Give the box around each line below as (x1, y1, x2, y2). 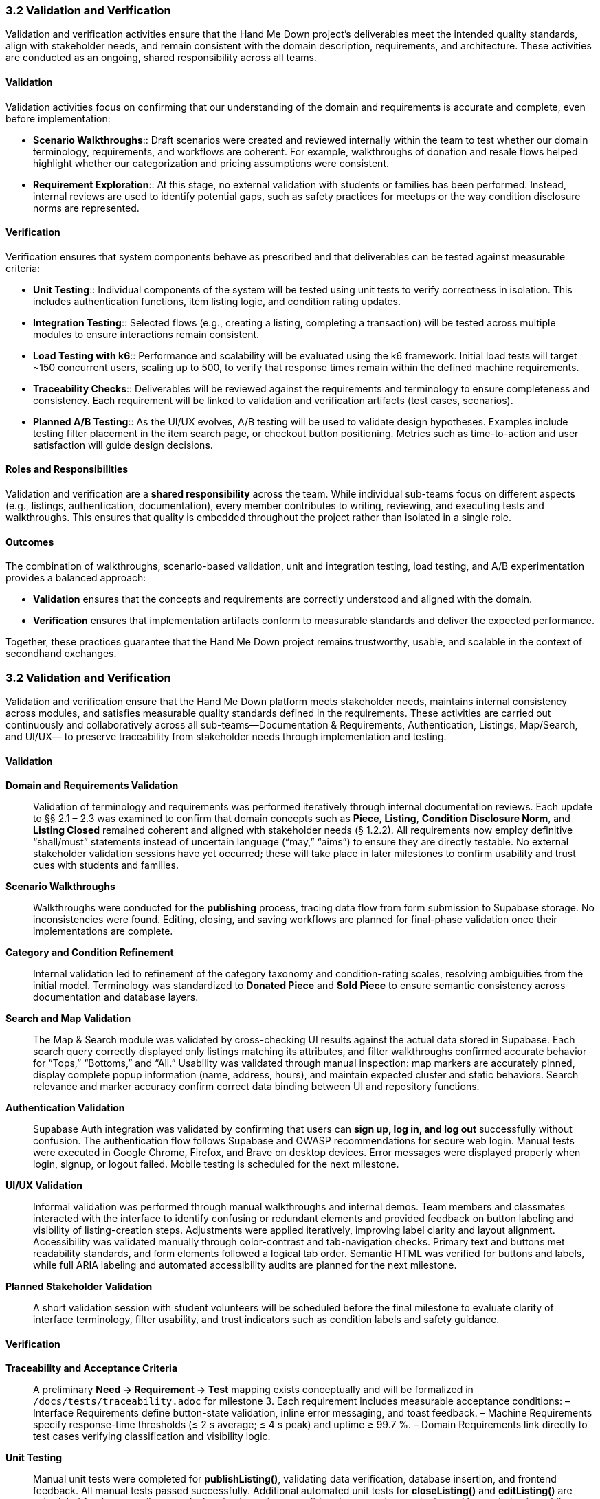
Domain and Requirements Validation (5, 779, 179, 792)
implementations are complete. (33, 925, 173, 937)
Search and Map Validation (5, 1012, 131, 1025)
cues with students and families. (33, 859, 179, 871)
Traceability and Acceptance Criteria (5, 1362, 178, 1375)
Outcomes (5, 535, 54, 548)
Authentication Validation (5, 1102, 125, 1114)
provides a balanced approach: (5, 572, 146, 584)
